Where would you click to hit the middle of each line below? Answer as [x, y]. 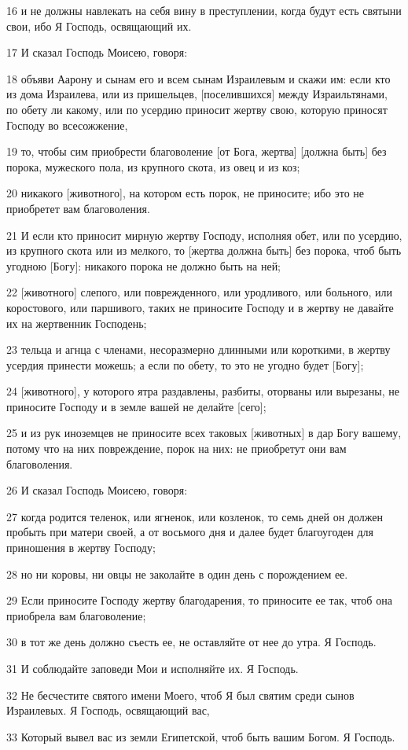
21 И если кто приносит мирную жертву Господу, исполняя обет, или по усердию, [204, 235]
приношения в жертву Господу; [81, 548]
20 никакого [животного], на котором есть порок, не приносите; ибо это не [186, 193]
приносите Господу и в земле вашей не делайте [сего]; [136, 406]
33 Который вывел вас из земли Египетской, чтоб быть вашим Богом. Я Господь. [201, 736]
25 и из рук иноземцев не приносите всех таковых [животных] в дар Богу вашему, [204, 433]
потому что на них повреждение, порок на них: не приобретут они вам [176, 449]
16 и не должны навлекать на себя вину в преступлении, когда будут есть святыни [204, 10]
